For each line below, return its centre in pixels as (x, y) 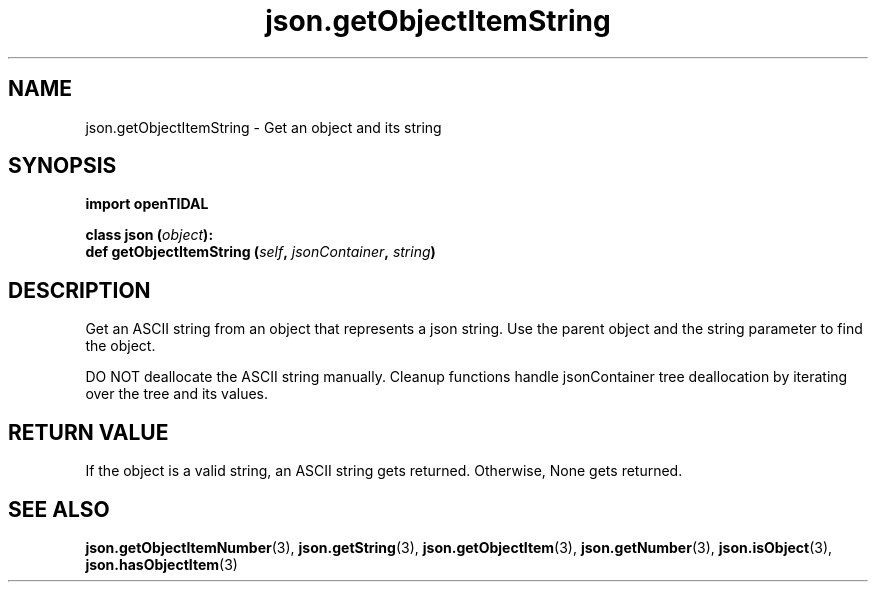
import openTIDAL (147, 204)
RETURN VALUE (88, 432)
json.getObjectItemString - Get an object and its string (263, 127)
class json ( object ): (149, 235)
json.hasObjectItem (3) (161, 564)
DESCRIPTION (79, 290)
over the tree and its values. (177, 394)
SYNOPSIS (62, 166)
